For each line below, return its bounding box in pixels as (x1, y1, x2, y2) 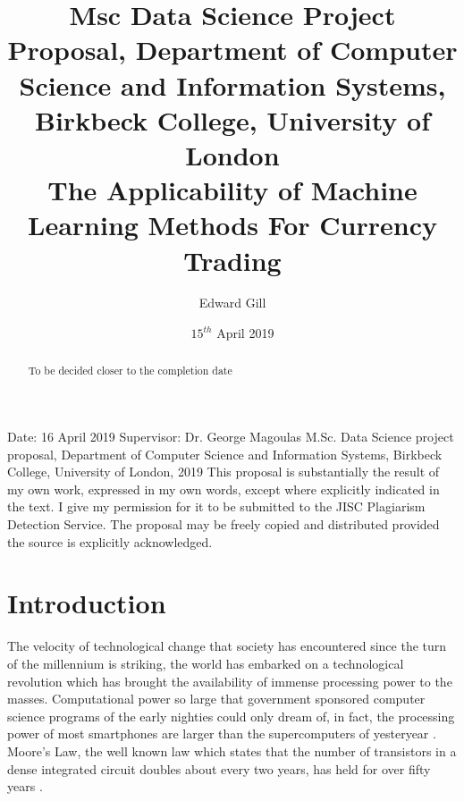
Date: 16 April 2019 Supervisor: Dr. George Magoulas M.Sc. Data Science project (7, 427, 454, 446)
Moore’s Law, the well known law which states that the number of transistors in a (7, 741, 457, 760)
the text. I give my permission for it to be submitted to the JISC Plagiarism (7, 497, 426, 516)
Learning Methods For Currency (28, 207, 437, 243)
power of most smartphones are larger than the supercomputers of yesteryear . (7, 724, 436, 743)
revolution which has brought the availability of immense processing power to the (7, 671, 452, 690)
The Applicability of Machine (47, 172, 418, 208)
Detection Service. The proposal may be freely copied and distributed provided (7, 515, 440, 534)
